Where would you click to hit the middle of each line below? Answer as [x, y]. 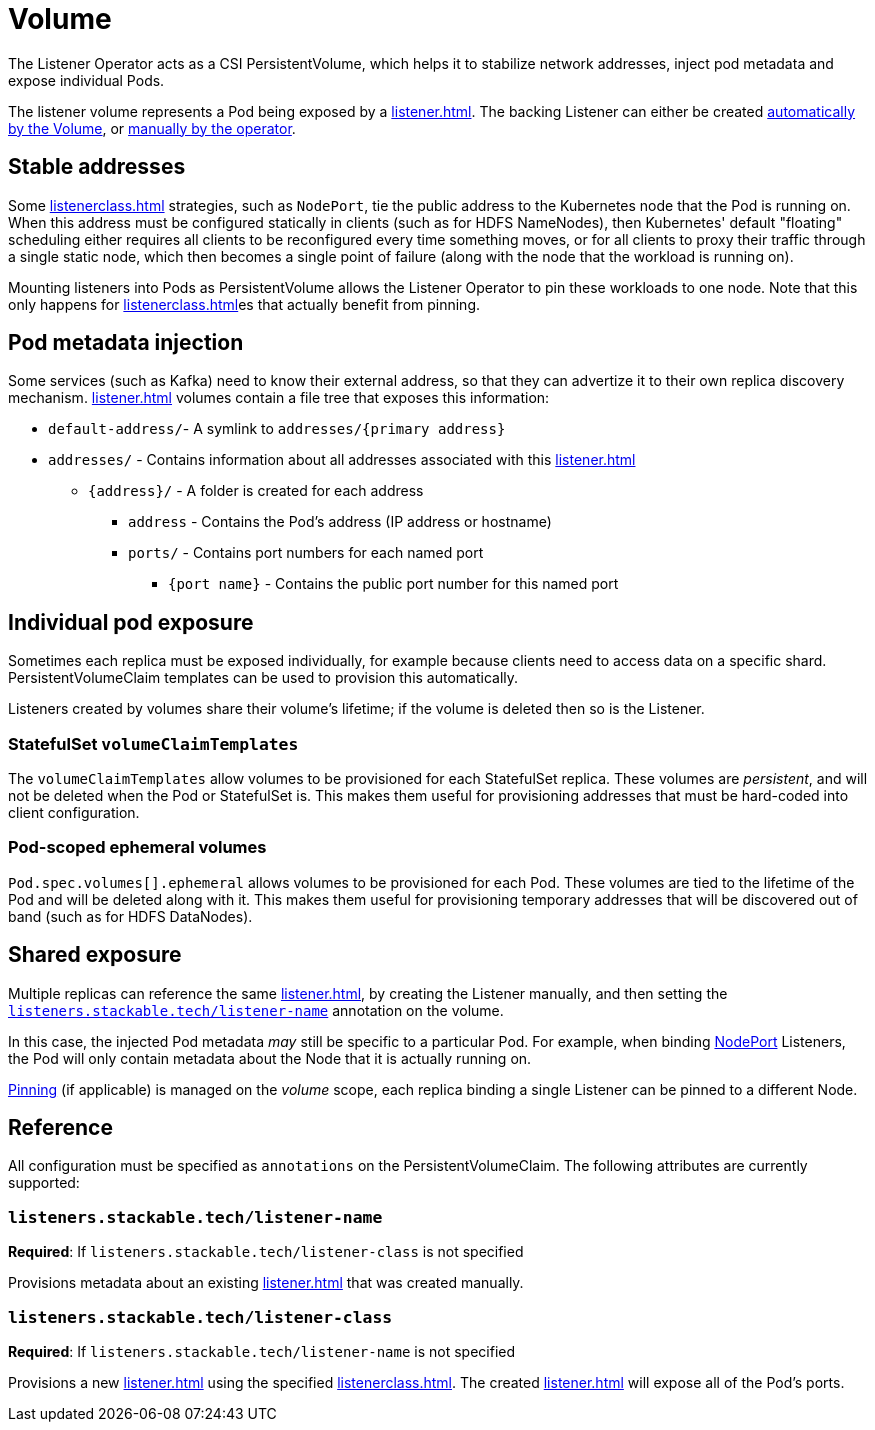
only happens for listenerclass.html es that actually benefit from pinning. [244, 304]
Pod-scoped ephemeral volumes [137, 847]
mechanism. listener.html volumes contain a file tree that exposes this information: [279, 398]
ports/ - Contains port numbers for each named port [306, 553]
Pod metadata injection [126, 343]
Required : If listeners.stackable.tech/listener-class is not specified [266, 1252]
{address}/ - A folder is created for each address [256, 491]
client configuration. [74, 813]
